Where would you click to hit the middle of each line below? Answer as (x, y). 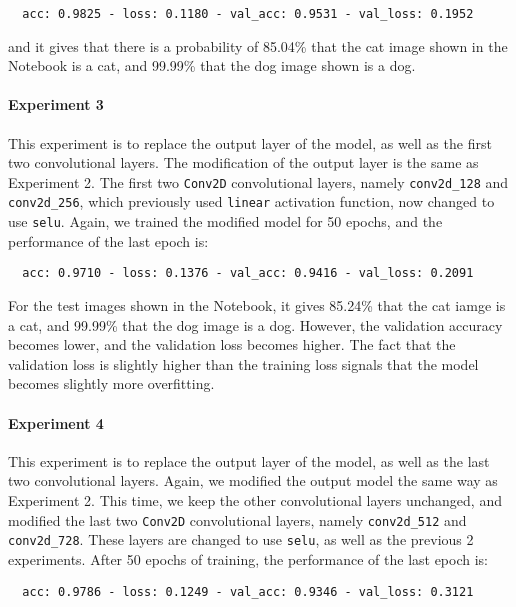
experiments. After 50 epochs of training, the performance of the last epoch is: (248, 558)
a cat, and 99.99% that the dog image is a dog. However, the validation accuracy (255, 324)
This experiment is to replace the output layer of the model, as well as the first (250, 142)
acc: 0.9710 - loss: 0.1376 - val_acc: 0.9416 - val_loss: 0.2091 (248, 273)
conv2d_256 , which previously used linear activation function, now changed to (251, 201)
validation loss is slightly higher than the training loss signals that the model (243, 363)
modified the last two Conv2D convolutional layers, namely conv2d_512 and (237, 519)
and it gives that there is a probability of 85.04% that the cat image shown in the (258, 45)
